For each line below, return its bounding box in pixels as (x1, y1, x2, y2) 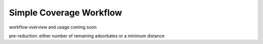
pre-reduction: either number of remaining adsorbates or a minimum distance (9, 33, 165, 39)
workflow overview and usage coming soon (9, 24, 97, 30)
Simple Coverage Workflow (9, 7, 122, 18)
